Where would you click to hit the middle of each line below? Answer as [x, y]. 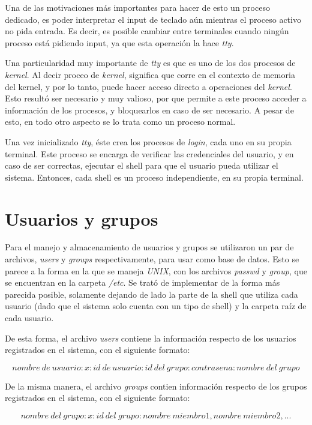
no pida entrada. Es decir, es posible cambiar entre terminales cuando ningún [147, 31]
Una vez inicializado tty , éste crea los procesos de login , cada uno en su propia [148, 141]
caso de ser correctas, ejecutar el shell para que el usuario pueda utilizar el [142, 165]
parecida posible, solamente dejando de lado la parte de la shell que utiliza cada [151, 294]
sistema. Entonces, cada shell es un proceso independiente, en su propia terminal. [154, 177]
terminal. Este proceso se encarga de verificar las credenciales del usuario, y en [149, 153]
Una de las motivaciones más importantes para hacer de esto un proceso [137, 7]
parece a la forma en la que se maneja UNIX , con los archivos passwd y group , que [156, 270]
